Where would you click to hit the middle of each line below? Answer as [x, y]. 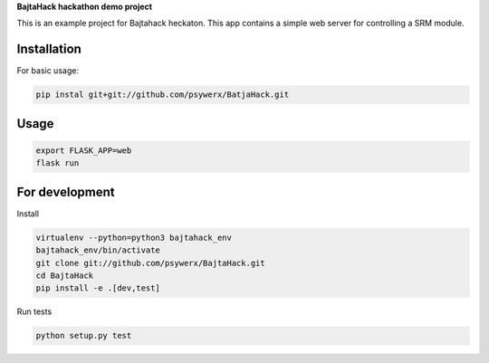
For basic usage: [48, 71]
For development [66, 191]
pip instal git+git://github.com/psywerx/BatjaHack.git [163, 95]
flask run [58, 163]
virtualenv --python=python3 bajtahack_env [134, 237]
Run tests [34, 311]
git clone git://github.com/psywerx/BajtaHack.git [151, 263]
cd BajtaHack [65, 275]
